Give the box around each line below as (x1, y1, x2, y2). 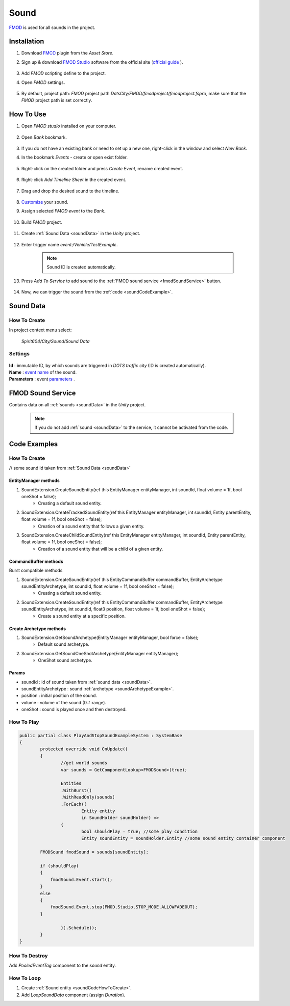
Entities (60, 781, 82, 786)
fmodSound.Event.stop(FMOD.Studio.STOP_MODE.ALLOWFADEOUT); (50, 904, 198, 910)
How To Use (9, 110, 47, 119)
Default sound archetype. (38, 641, 90, 647)
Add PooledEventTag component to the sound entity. (9, 962, 116, 969)
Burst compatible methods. (9, 567, 64, 574)
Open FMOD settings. (21, 79, 65, 85)
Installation (9, 37, 44, 46)
